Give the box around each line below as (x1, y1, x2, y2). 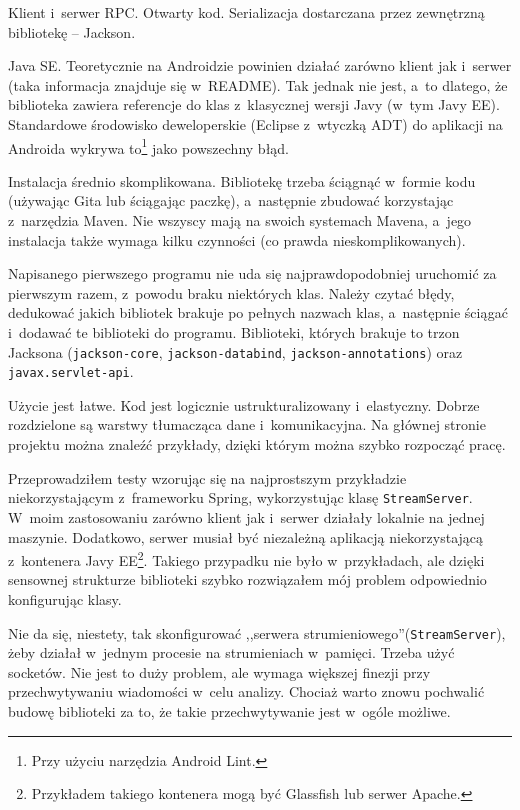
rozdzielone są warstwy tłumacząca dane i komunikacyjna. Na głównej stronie (8, 414, 486, 435)
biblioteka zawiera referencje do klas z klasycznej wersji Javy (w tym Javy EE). (8, 94, 500, 115)
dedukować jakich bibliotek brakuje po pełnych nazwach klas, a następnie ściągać (8, 302, 509, 323)
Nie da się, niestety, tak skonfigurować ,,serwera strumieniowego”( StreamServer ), (8, 622, 506, 643)
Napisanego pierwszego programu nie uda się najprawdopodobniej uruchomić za (8, 263, 497, 284)
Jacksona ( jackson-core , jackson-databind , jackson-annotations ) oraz (8, 341, 463, 362)
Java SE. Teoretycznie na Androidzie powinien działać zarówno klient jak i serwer (8, 55, 512, 76)
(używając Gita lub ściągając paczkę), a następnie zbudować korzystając (8, 190, 454, 211)
